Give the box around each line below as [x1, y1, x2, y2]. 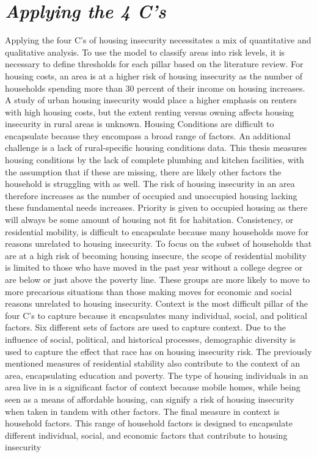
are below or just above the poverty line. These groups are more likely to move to [5, 273, 310, 285]
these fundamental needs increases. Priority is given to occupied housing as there [5, 201, 308, 214]
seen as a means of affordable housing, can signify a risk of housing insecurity [5, 392, 294, 405]
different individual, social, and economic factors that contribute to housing [5, 428, 288, 441]
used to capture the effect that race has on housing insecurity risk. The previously [5, 345, 312, 357]
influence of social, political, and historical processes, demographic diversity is [5, 332, 296, 345]
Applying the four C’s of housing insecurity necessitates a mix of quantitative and [5, 34, 312, 46]
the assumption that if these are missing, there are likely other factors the [5, 165, 282, 178]
